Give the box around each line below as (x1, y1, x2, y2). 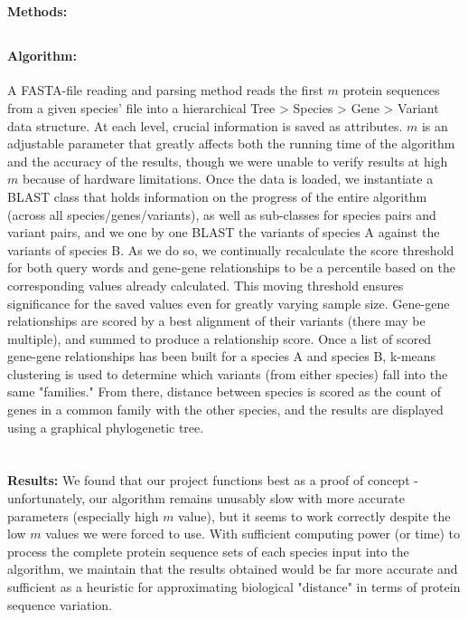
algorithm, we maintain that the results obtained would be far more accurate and (7, 559, 458, 578)
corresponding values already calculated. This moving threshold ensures (7, 275, 404, 294)
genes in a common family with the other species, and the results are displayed (7, 400, 444, 419)
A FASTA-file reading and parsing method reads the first (7, 81, 323, 100)
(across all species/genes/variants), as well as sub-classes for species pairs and (7, 205, 436, 224)
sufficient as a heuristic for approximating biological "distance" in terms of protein (7, 577, 461, 596)
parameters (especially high (7, 506, 159, 525)
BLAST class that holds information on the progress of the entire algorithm (7, 186, 427, 205)
